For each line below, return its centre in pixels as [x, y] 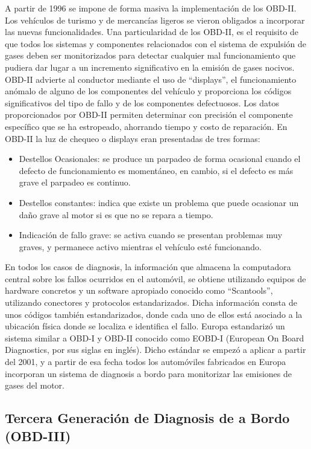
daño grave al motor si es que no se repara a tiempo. [116, 214]
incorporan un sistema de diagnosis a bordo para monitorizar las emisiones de [148, 373]
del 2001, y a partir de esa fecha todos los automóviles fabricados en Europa [146, 362]
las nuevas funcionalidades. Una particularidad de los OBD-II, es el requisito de [152, 32]
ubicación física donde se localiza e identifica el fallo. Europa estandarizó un [145, 326]
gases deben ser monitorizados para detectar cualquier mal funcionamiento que [150, 55]
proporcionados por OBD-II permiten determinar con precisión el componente [149, 115]
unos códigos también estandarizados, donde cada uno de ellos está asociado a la [154, 314]
